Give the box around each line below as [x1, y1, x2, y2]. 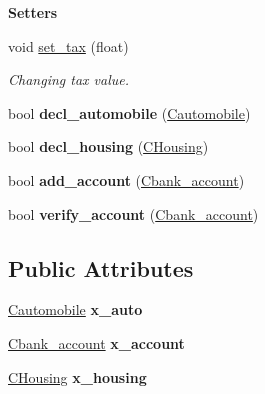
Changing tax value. [8, 69, 130, 90]
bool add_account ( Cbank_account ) [8, 169, 245, 190]
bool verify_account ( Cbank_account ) [8, 203, 259, 224]
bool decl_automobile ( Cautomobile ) [8, 102, 251, 123]
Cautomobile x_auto [8, 299, 143, 320]
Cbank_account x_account [8, 332, 185, 353]
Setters [8, 2, 58, 22]
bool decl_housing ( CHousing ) [8, 136, 209, 157]
